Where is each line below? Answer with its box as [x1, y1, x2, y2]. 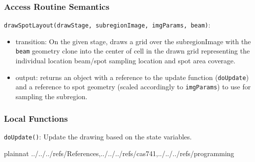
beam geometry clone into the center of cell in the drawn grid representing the [15, 46, 250, 56]
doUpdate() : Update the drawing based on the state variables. [4, 131, 192, 141]
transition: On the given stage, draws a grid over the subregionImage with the [15, 36, 251, 46]
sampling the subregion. [15, 91, 88, 102]
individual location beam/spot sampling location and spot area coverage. [15, 55, 236, 66]
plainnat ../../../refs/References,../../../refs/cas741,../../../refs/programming [4, 148, 234, 158]
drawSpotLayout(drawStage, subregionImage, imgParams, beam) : [4, 20, 211, 30]
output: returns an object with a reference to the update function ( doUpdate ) [15, 72, 249, 82]
